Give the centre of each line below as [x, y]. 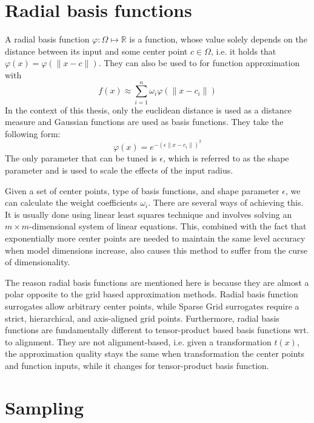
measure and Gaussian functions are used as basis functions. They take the [144, 122]
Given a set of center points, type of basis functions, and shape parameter [142, 190]
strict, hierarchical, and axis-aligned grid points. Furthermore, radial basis [142, 318]
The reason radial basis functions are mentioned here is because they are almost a [157, 282]
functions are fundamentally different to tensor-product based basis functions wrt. [157, 330]
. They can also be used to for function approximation [199, 63]
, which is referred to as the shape [226, 158]
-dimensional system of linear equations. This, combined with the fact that [168, 226]
